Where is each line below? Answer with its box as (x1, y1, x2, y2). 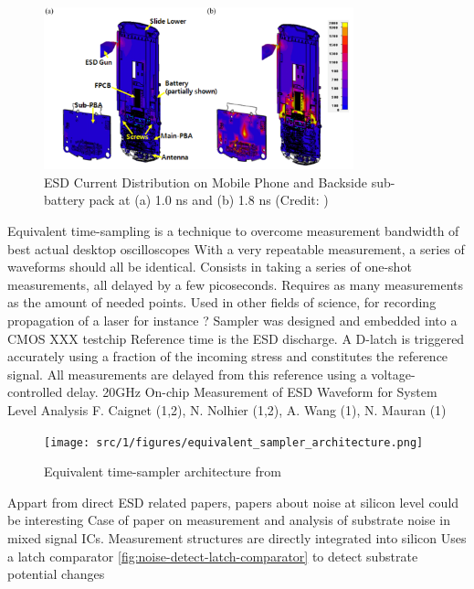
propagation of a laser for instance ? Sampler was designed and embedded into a (7, 310, 458, 329)
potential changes (7, 564, 105, 584)
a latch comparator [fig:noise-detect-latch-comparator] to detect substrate (7, 546, 418, 565)
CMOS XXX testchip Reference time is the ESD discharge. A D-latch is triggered (7, 328, 465, 348)
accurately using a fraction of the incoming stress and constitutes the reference (7, 347, 448, 366)
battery (44, 190, 85, 209)
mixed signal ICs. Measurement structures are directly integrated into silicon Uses (7, 528, 467, 547)
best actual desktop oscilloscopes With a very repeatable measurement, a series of (7, 239, 465, 258)
